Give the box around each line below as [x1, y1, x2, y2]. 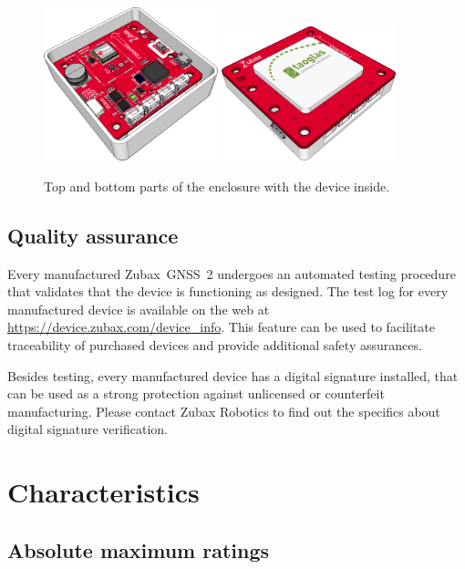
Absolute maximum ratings [7, 535, 270, 564]
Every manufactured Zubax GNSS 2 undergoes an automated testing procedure [7, 264, 456, 283]
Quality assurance [7, 221, 179, 249]
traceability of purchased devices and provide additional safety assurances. [7, 336, 422, 355]
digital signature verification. [7, 419, 168, 439]
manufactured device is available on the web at [7, 299, 270, 318]
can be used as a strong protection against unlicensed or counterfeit [7, 384, 385, 403]
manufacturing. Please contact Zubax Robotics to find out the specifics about [7, 401, 440, 420]
